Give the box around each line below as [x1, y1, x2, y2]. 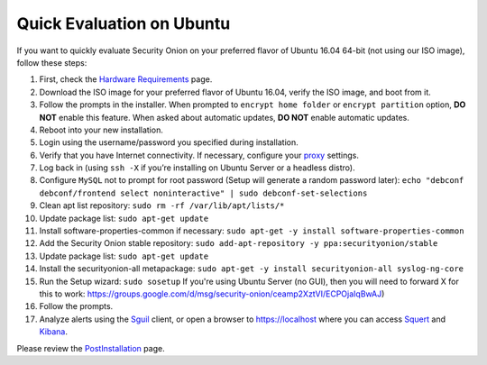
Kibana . [39, 326, 68, 337]
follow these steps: [16, 57, 87, 68]
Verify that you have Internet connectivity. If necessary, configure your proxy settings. [39, 150, 360, 160]
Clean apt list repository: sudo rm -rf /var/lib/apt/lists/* [39, 200, 285, 211]
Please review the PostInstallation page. [16, 342, 166, 353]
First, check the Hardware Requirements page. [39, 74, 213, 85]
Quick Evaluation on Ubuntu [16, 14, 231, 33]
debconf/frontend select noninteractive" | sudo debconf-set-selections [39, 187, 368, 198]
